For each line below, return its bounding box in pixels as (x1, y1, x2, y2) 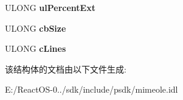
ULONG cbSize (5, 21, 66, 34)
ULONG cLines (5, 42, 66, 55)
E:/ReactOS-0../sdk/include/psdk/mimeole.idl (5, 83, 178, 96)
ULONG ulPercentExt (5, 1, 95, 13)
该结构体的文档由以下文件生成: (5, 62, 126, 75)
